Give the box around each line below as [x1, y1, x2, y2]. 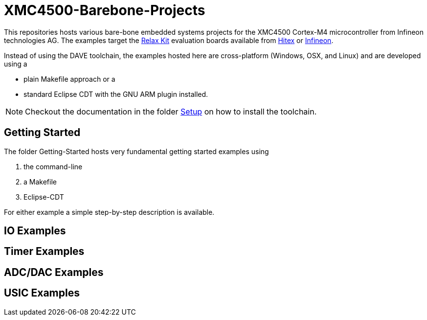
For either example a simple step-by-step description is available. [4, 207, 215, 216]
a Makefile [23, 177, 57, 186]
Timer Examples [4, 245, 85, 258]
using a [4, 59, 27, 68]
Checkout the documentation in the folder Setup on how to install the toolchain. [25, 106, 317, 116]
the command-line [23, 162, 83, 171]
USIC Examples [4, 287, 80, 299]
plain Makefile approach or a [23, 74, 115, 83]
